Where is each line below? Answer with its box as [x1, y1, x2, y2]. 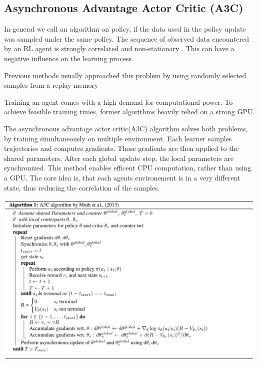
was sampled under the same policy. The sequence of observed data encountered [4, 33, 249, 44]
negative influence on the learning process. [4, 53, 133, 63]
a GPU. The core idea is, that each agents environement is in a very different [4, 172, 240, 182]
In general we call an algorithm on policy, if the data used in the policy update [4, 24, 246, 34]
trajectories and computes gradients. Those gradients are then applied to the [4, 143, 239, 153]
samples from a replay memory [4, 80, 98, 90]
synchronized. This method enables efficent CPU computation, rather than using [4, 162, 251, 173]
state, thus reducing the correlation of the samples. [4, 182, 160, 193]
